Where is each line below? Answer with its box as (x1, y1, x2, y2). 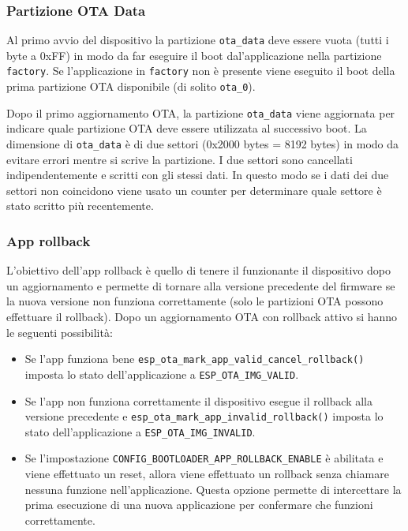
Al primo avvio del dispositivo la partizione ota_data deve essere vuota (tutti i (6, 32, 389, 48)
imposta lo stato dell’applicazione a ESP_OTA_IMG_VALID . (24, 365, 299, 382)
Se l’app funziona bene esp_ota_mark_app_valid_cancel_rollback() (24, 350, 365, 367)
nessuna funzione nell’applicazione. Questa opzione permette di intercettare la (24, 481, 402, 497)
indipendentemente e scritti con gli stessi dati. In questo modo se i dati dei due (6, 166, 389, 183)
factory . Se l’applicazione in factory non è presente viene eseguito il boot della (6, 62, 395, 79)
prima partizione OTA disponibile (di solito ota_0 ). (6, 78, 256, 95)
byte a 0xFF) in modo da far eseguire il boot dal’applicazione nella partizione (6, 47, 382, 63)
